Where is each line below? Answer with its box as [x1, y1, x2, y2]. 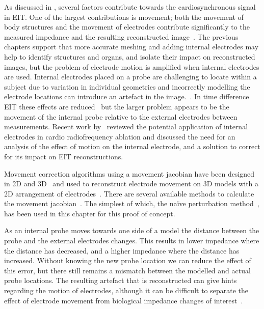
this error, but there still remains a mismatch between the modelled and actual [4, 265, 251, 275]
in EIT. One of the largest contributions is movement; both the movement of [4, 11, 244, 22]
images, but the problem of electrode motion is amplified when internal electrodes [4, 61, 259, 72]
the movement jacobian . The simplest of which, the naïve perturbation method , [4, 198, 259, 209]
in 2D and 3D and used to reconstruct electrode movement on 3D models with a [4, 178, 259, 189]
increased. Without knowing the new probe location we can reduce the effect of [4, 255, 251, 266]
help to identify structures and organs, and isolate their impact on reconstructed [4, 51, 255, 62]
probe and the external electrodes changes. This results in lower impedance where [4, 235, 259, 246]
